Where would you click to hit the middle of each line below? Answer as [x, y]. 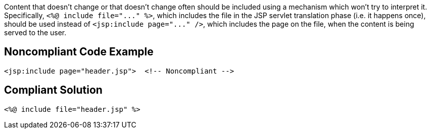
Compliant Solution [53, 90]
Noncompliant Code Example [79, 52]
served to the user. [35, 32]
